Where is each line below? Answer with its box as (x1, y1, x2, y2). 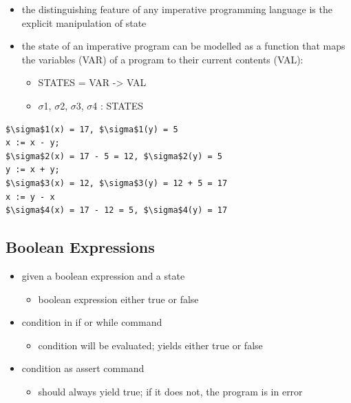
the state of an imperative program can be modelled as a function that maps (21, 39, 345, 53)
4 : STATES (92, 98, 143, 112)
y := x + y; (6, 165, 60, 175)
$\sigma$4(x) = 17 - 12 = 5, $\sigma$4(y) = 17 (6, 205, 228, 216)
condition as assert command (21, 361, 145, 375)
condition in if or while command (21, 315, 162, 329)
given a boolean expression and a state (21, 268, 185, 282)
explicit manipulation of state (21, 15, 147, 30)
